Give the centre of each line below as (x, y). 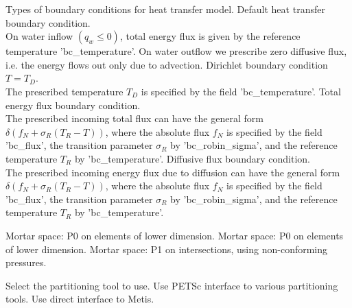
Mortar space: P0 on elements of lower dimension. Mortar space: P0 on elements (175, 235)
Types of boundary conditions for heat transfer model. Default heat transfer (165, 9)
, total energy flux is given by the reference (210, 36)
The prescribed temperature (64, 91)
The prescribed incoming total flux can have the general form (134, 118)
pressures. (26, 262)
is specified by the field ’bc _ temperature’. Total (241, 91)
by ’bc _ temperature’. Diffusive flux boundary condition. (192, 158)
